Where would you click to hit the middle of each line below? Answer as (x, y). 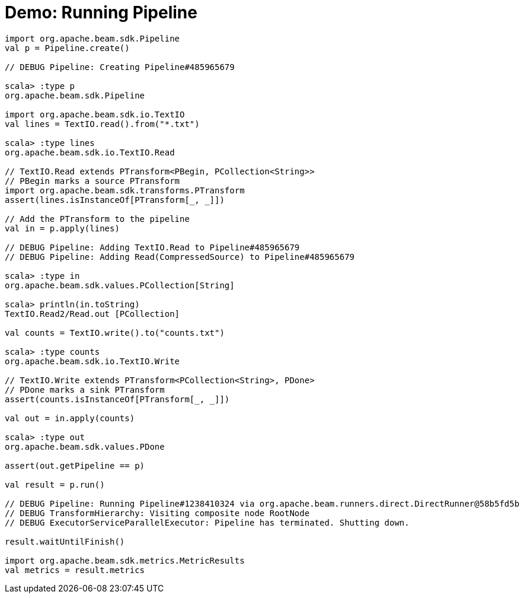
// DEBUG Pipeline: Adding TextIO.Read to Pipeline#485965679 (152, 247)
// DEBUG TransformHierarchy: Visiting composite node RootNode (157, 513)
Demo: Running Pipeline (101, 12)
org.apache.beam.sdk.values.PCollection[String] (120, 285)
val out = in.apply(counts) (70, 418)
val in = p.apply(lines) (62, 228)
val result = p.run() (55, 484)
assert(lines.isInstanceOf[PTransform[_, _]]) (115, 200)
